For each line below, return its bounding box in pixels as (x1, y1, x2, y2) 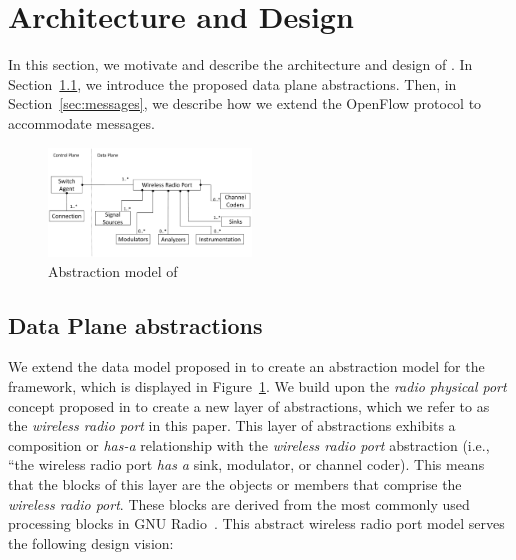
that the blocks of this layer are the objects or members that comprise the (8, 473, 462, 494)
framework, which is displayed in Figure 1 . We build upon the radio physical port (8, 375, 507, 396)
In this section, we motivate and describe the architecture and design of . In (8, 54, 473, 75)
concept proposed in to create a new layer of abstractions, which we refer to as (8, 395, 490, 416)
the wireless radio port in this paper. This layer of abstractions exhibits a (8, 415, 456, 436)
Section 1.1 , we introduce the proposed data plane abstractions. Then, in (8, 73, 457, 94)
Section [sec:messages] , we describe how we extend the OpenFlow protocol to (8, 93, 482, 114)
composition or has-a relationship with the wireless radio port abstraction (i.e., (8, 434, 490, 455)
